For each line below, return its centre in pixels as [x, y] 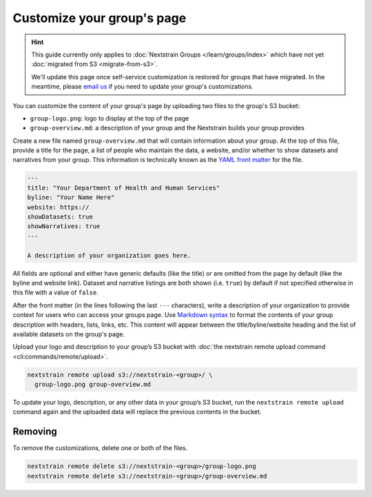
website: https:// [58, 207]
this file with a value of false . [56, 292]
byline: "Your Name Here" [71, 197]
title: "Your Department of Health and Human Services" [124, 187]
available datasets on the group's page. [69, 334]
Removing [35, 432]
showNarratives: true [64, 226]
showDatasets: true [60, 217]
